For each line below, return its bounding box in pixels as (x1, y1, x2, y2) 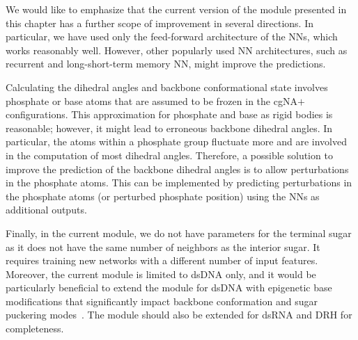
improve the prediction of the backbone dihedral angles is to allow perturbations (6, 161, 349, 176)
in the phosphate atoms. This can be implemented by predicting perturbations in (6, 175, 352, 190)
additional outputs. (6, 202, 87, 217)
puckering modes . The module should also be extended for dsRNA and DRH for (6, 307, 352, 322)
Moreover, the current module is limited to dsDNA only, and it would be (6, 266, 316, 281)
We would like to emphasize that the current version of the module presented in (6, 2, 347, 16)
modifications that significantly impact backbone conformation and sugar (6, 293, 318, 308)
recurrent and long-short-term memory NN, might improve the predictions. (6, 56, 326, 71)
